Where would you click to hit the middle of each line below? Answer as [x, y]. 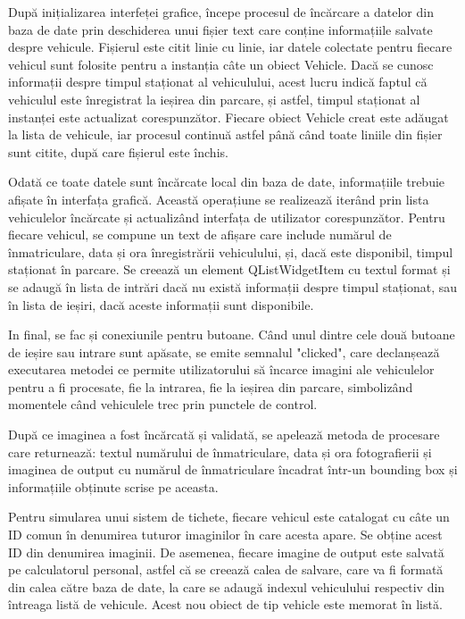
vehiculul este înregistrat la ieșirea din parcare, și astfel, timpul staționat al [214, 99]
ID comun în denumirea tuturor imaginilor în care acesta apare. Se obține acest [225, 535]
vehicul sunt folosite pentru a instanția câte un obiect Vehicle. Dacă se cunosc [221, 64]
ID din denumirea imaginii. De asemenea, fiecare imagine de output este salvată [226, 552]
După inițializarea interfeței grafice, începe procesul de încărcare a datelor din [221, 12]
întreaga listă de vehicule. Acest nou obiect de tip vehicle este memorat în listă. [225, 604]
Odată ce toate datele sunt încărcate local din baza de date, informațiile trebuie [227, 182]
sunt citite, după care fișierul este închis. [118, 151]
